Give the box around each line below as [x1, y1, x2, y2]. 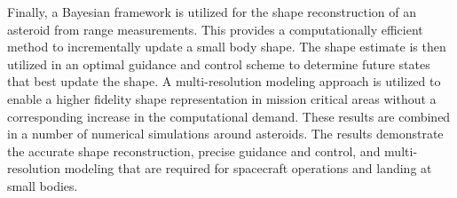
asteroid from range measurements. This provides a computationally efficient [7, 20, 423, 38]
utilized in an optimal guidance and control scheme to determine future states [7, 54, 430, 73]
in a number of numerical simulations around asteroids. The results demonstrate [7, 124, 444, 143]
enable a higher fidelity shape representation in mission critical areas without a [7, 89, 437, 107]
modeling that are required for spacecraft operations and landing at [64, 159, 432, 178]
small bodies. [7, 176, 78, 194]
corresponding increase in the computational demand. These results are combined [7, 107, 451, 125]
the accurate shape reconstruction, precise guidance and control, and [7, 141, 381, 160]
